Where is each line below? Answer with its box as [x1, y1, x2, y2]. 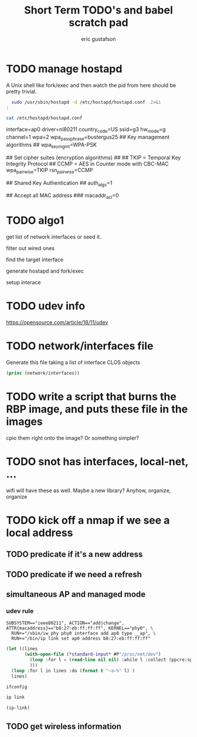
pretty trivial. [6, 88, 37, 95]
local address [6, 526, 73, 539]
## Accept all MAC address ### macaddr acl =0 [6, 192, 119, 200]
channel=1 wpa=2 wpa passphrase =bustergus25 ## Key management [6, 133, 170, 142]
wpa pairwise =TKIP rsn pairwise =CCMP [6, 166, 93, 175]
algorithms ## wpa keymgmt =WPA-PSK [6, 141, 97, 150]
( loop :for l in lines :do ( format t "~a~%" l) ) [11, 668, 135, 674]
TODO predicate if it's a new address [6, 550, 143, 560]
